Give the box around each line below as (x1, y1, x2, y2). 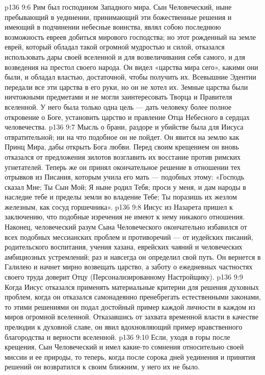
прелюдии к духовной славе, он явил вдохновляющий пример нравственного (5, 321, 243, 332)
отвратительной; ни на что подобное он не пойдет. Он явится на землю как (5, 131, 240, 142)
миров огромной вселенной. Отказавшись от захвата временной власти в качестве (5, 311, 259, 322)
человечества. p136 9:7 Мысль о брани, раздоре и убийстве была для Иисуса (5, 121, 244, 132)
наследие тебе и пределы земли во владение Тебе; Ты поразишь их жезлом (5, 191, 237, 202)
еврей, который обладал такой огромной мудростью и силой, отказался (5, 41, 225, 52)
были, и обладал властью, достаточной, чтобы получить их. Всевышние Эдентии (5, 71, 256, 82)
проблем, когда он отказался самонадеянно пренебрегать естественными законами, (5, 291, 261, 302)
